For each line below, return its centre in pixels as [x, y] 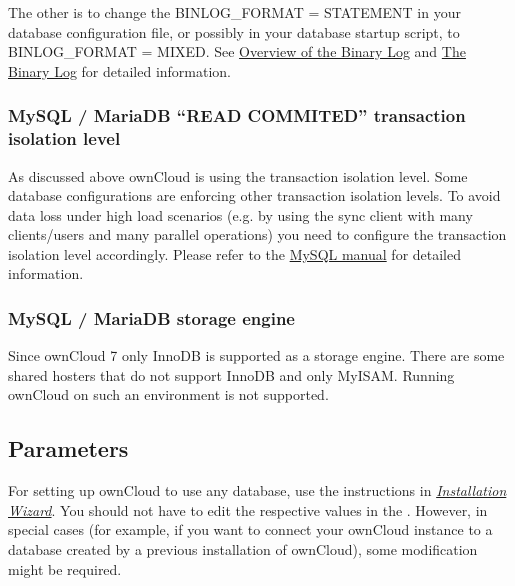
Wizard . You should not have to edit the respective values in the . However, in [248, 509]
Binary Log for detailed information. [120, 70]
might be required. [65, 568]
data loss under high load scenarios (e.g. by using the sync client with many [240, 214]
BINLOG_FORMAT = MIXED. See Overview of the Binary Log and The [237, 51]
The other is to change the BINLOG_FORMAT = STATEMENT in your [234, 12]
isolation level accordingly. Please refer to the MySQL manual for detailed [235, 253]
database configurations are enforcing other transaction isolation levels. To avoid [254, 195]
